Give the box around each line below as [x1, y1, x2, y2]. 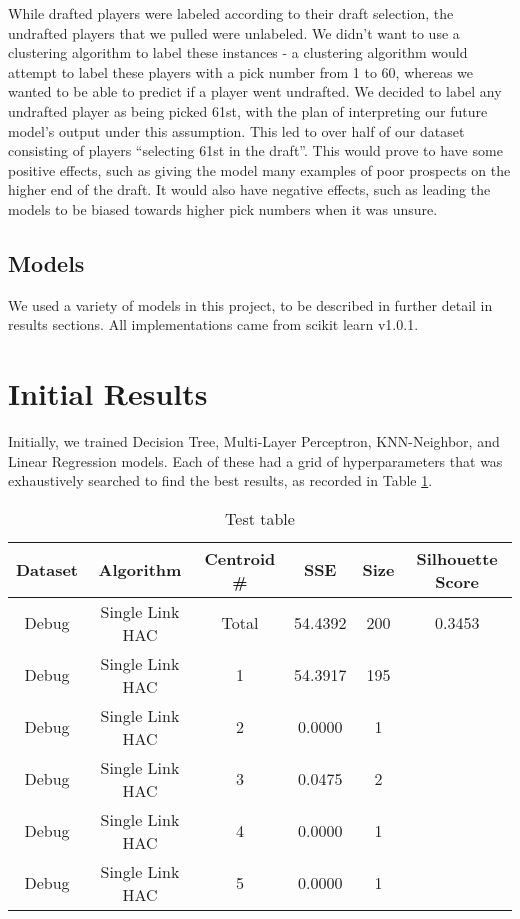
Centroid [204, 546, 276, 570]
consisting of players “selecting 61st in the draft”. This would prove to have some [8, 140, 503, 161]
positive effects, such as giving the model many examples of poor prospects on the [8, 159, 511, 180]
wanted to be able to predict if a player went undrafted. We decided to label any [8, 81, 502, 102]
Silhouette [416, 546, 498, 570]
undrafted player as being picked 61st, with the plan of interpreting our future [8, 100, 488, 121]
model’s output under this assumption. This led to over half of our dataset [8, 120, 465, 141]
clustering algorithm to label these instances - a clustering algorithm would [8, 42, 468, 63]
